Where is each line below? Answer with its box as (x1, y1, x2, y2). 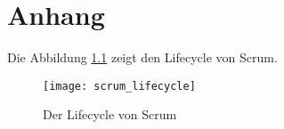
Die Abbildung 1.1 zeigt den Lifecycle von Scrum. (7, 48, 278, 67)
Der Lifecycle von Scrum (43, 105, 177, 124)
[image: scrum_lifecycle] (43, 79, 196, 93)
